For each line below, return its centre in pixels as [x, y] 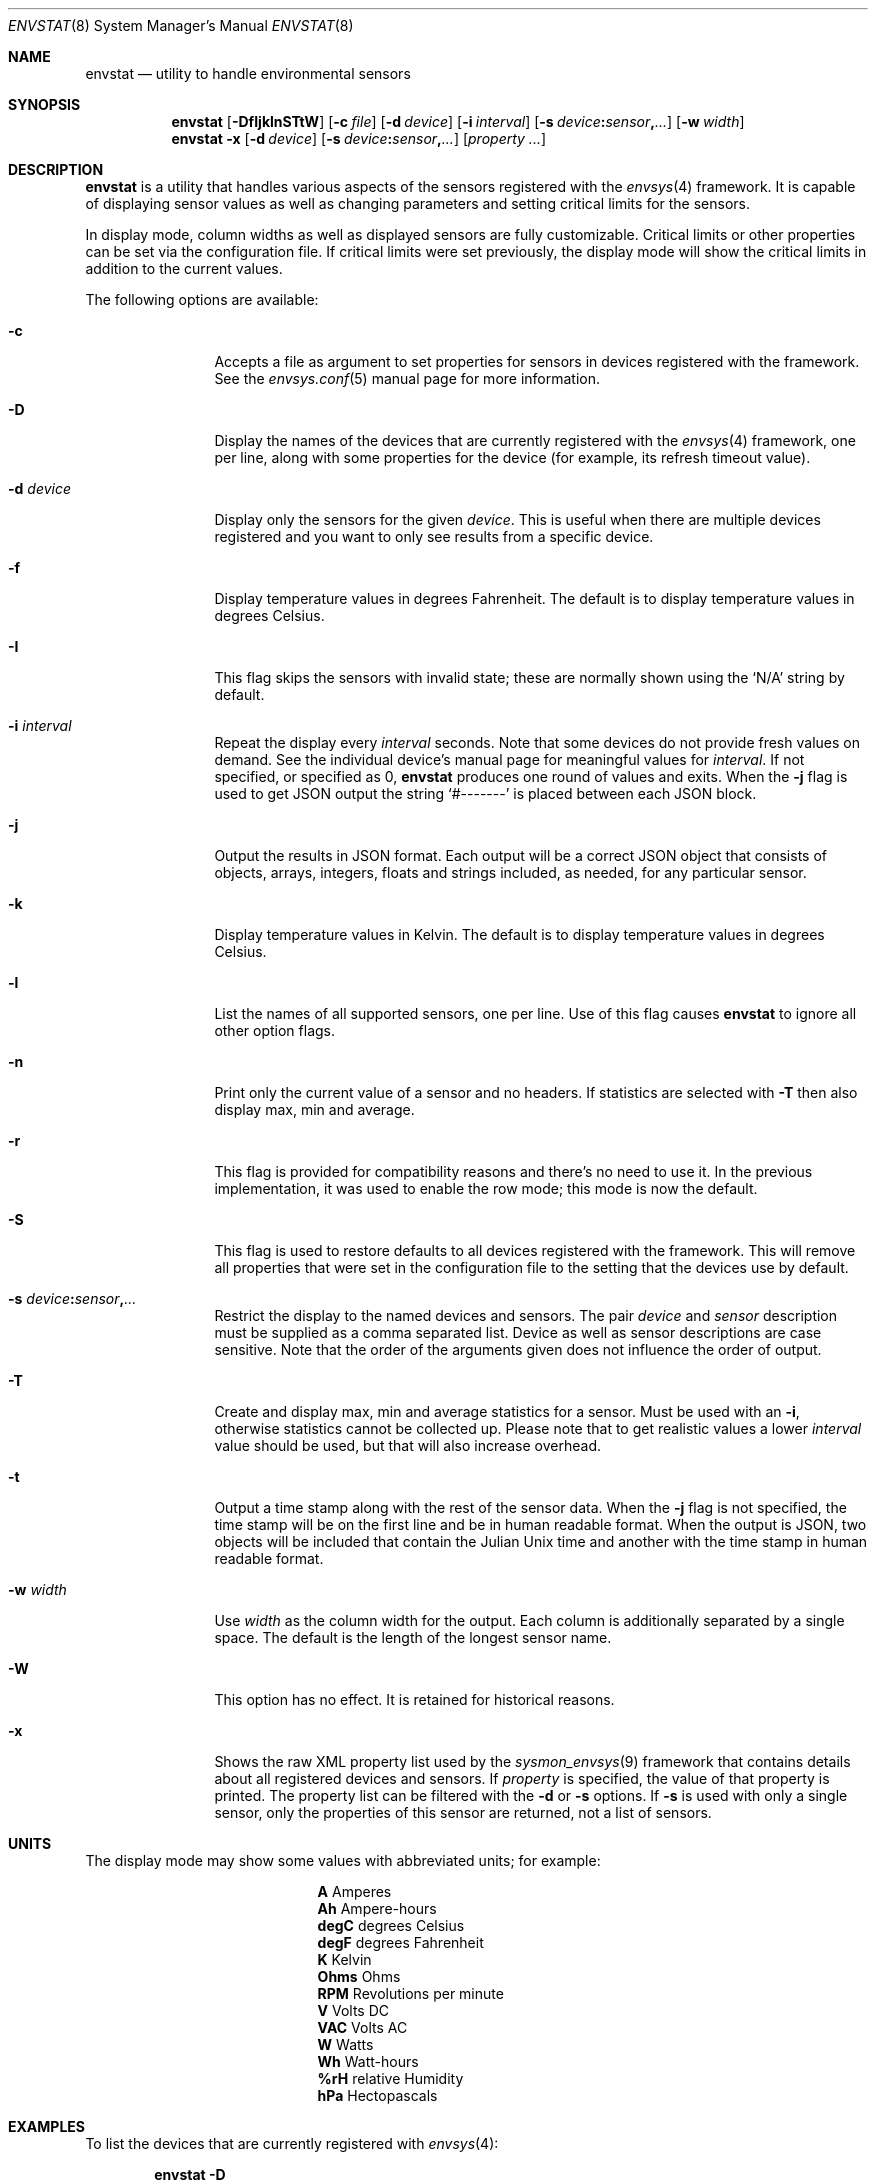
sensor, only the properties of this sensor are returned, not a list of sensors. [463, 1812]
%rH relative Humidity [390, 2078]
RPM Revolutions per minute [410, 1993]
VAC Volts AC [362, 2027]
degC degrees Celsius [391, 1925]
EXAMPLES [46, 2126]
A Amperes [354, 1891]
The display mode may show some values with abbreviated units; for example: [343, 1860]
